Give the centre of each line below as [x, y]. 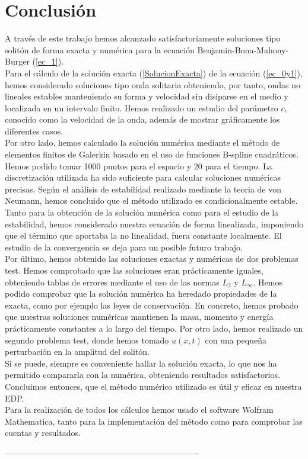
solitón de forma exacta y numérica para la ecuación [100, 49]
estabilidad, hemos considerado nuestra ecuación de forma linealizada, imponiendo [154, 224]
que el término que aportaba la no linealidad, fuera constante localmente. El [143, 235]
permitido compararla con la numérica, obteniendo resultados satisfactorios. [142, 375]
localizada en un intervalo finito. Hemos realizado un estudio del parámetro [142, 107]
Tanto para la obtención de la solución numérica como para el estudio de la [142, 212]
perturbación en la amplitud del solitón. [77, 352]
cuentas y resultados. [43, 433]
